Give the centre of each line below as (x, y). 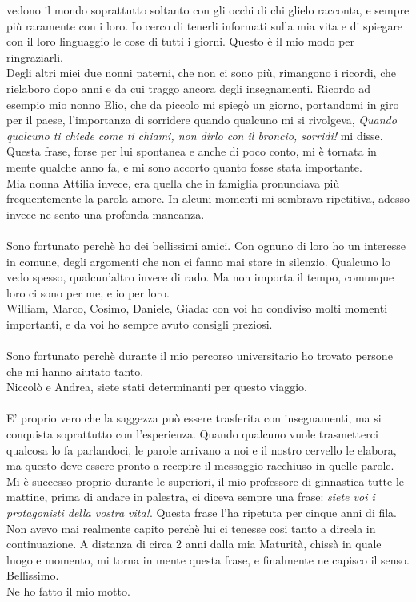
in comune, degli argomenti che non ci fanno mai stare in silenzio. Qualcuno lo (199, 261)
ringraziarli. (35, 57)
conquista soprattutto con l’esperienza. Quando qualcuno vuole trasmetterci (192, 434)
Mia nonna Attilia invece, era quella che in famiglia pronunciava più (173, 182)
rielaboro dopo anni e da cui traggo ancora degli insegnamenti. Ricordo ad (189, 88)
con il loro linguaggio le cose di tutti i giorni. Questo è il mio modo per (181, 41)
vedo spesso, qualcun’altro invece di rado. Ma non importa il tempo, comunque (200, 277)
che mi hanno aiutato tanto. (75, 371)
